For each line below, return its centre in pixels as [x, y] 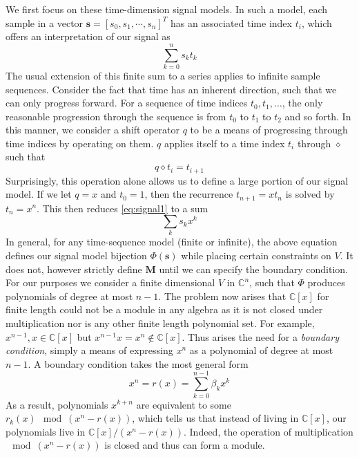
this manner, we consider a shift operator [93, 130]
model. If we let [39, 194]
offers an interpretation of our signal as [88, 36]
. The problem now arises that [222, 296]
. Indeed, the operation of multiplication [268, 431]
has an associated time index [231, 22]
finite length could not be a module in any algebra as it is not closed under [164, 309]
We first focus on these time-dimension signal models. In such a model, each [167, 9]
